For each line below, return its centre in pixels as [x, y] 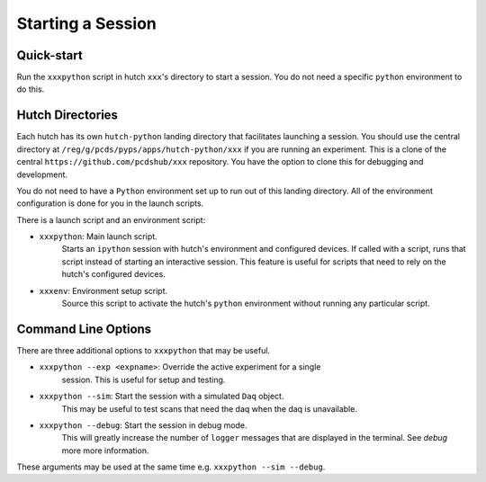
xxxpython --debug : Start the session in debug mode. [143, 425]
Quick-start [49, 55]
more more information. [105, 451]
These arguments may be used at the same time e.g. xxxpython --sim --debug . [171, 467]
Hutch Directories [67, 116]
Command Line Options [84, 329]
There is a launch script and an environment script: [111, 219]
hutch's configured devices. [113, 274]
